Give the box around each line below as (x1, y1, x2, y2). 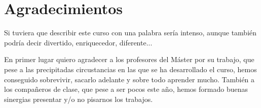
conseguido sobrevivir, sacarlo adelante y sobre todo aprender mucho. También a (4, 74, 255, 84)
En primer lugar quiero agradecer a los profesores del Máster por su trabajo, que (4, 54, 254, 65)
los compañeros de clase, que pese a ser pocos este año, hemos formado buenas (4, 84, 248, 94)
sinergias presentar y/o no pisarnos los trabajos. (4, 93, 153, 104)
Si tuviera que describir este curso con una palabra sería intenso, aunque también (4, 27, 257, 38)
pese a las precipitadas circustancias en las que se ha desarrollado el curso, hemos (4, 64, 257, 74)
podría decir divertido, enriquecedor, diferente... (4, 37, 153, 47)
